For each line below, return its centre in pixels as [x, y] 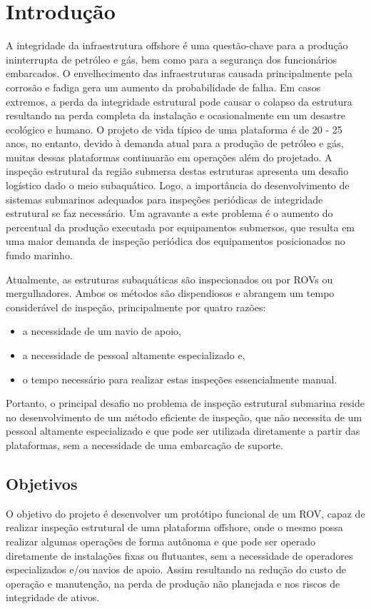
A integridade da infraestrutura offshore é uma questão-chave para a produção [177, 45]
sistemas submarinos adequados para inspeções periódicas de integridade [164, 199]
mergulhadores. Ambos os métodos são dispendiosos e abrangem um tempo [170, 293]
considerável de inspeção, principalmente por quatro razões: [136, 307]
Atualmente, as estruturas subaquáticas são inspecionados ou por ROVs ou [169, 279]
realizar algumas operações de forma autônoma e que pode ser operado [161, 541]
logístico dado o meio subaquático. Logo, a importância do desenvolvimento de [178, 185]
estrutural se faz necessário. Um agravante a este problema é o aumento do [169, 213]
